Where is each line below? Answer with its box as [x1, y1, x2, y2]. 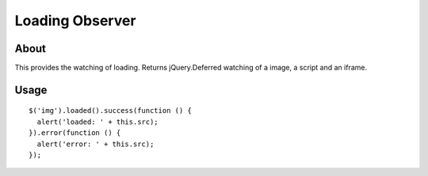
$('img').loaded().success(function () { [29, 107, 192, 115]
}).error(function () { [29, 129, 121, 137]
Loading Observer [14, 12, 136, 29]
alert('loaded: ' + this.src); [36, 117, 159, 126]
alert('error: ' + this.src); [36, 139, 155, 148]
